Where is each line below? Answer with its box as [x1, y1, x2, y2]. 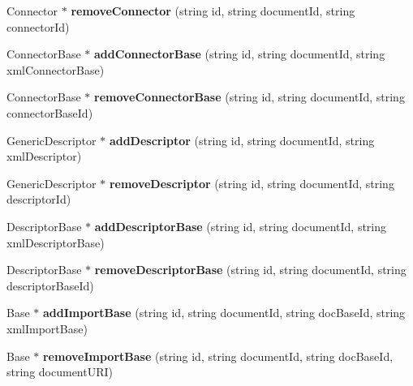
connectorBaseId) [6, 104, 93, 121]
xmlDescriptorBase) [6, 234, 105, 251]
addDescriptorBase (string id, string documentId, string [94, 217, 387, 234]
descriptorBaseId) [6, 277, 94, 294]
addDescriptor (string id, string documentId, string [109, 131, 375, 148]
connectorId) [6, 18, 70, 35]
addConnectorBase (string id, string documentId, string [94, 45, 385, 62]
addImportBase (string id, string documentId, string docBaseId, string [42, 304, 406, 321]
